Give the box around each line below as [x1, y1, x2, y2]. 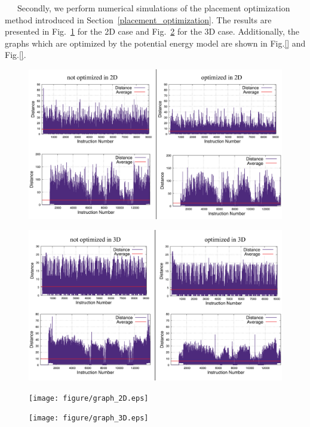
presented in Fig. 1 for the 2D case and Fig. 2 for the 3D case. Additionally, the [5, 25, 300, 38]
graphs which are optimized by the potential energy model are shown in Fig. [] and [5, 36, 306, 49]
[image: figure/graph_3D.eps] [29, 414, 149, 423]
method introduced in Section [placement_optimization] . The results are [5, 13, 272, 26]
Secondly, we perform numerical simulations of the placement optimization [17, 2, 290, 14]
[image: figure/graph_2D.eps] [29, 394, 149, 403]
